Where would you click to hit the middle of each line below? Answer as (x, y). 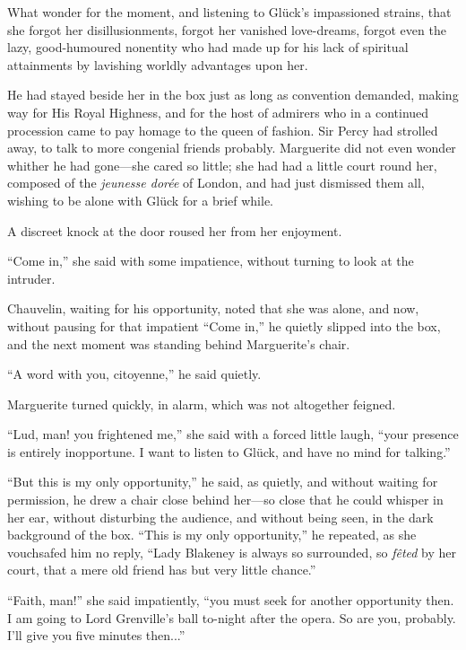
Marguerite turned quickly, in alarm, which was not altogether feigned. (202, 404)
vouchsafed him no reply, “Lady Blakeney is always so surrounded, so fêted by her (232, 552)
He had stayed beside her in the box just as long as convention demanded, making (233, 95)
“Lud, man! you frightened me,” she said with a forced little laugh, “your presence (233, 434)
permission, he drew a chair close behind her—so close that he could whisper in (225, 500)
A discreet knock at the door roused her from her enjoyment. (175, 230)
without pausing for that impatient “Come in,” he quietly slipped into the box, (224, 325)
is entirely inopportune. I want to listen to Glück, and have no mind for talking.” (229, 451)
